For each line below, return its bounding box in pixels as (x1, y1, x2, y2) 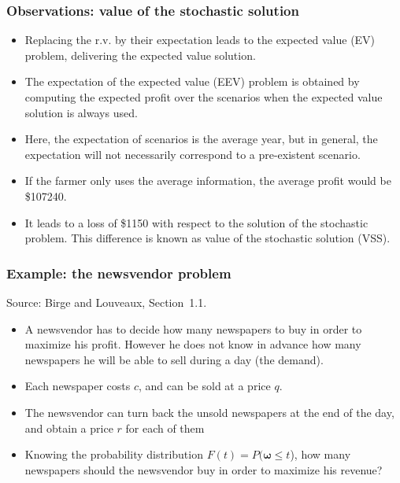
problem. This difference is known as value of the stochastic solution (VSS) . (24, 230, 391, 246)
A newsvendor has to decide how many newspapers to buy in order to (24, 320, 362, 337)
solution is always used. (24, 104, 138, 120)
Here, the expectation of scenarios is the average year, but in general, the (24, 131, 378, 147)
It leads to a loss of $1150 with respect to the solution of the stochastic (24, 214, 369, 230)
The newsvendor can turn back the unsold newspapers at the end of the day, (24, 404, 394, 420)
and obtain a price (24, 419, 113, 436)
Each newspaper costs (24, 378, 131, 394)
